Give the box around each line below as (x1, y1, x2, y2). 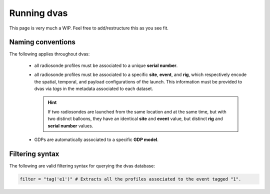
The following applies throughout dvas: (9, 51, 90, 57)
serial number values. (47, 122, 93, 128)
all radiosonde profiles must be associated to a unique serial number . (34, 62, 178, 68)
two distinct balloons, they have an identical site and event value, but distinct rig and (47, 115, 223, 122)
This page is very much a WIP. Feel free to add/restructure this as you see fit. (9, 25, 168, 31)
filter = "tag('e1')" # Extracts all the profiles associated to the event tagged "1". (19, 176, 241, 182)
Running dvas (9, 7, 68, 18)
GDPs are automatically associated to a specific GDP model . (34, 136, 158, 142)
